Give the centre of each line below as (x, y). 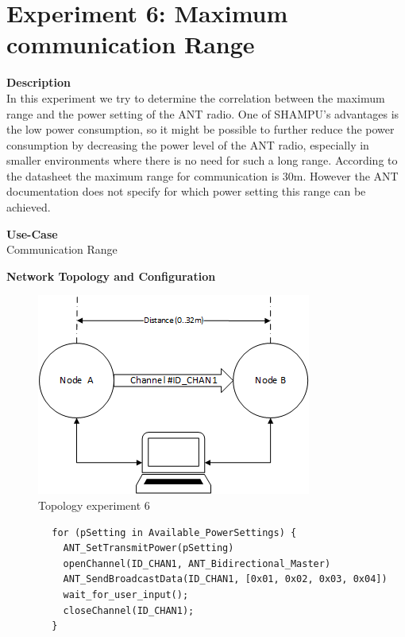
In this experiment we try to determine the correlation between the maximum (196, 97)
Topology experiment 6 (94, 505)
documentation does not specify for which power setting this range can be (186, 191)
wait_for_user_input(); (126, 595)
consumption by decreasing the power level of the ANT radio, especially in (188, 144)
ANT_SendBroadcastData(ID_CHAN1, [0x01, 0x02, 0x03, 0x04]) (225, 579)
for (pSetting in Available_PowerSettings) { (174, 532)
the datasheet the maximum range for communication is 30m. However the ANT (202, 175)
